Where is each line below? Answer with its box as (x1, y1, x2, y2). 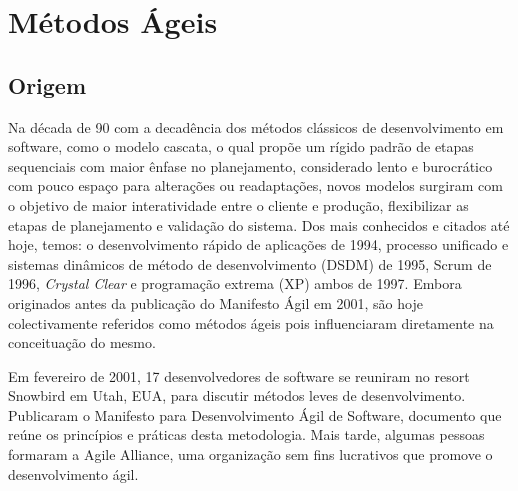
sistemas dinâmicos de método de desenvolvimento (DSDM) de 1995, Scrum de (8, 253, 492, 274)
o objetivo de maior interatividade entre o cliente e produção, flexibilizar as (8, 194, 469, 215)
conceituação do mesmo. (8, 332, 156, 353)
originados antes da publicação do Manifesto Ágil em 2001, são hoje (8, 292, 423, 313)
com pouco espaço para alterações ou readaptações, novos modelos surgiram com (8, 175, 503, 196)
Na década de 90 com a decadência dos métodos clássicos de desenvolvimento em (8, 116, 504, 137)
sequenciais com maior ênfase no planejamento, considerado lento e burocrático (8, 155, 493, 176)
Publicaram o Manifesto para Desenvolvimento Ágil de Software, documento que (8, 404, 502, 425)
